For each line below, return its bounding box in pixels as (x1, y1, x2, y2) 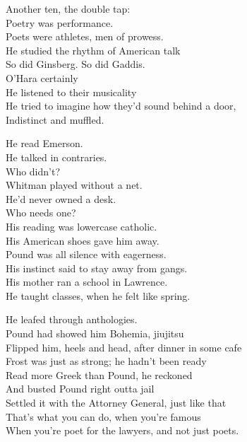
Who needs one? (6, 205, 76, 220)
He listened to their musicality (6, 84, 137, 99)
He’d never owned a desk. (6, 191, 116, 206)
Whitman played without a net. (6, 178, 143, 192)
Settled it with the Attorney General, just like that (6, 395, 227, 410)
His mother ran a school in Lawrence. (6, 274, 168, 289)
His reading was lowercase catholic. (6, 219, 157, 233)
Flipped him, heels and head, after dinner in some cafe (6, 339, 242, 354)
